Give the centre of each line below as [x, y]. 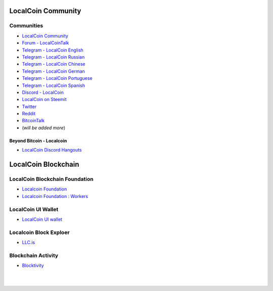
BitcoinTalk [33, 121]
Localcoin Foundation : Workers [55, 196]
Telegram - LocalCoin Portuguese [57, 78]
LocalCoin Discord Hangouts [52, 150]
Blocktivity [33, 266]
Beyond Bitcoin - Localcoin [38, 140]
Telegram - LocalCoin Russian [53, 57]
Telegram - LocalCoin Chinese [54, 64]
